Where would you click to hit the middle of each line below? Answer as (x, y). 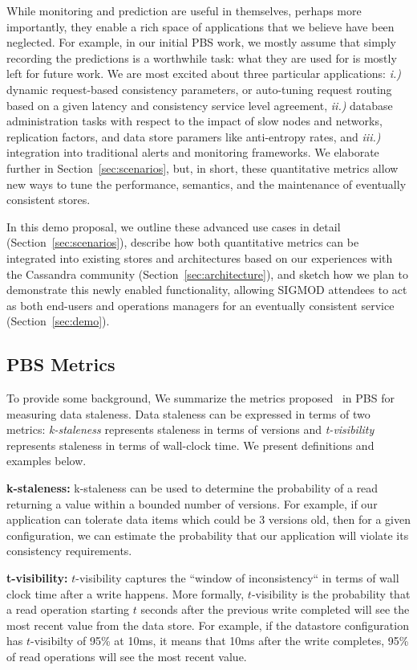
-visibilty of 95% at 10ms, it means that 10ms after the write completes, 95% (220, 641)
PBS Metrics (61, 364)
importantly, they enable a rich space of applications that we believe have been (200, 26)
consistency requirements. (69, 551)
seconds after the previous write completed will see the (275, 609)
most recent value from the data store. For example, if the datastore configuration (208, 625)
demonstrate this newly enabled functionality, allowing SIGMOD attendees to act (207, 290)
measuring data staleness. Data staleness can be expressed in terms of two (188, 413)
